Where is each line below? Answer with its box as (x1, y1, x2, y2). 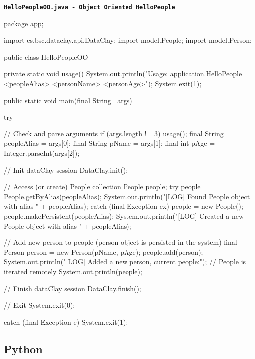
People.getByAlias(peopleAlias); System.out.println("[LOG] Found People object (4, 191, 250, 201)
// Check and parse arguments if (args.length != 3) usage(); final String (4, 128, 224, 138)
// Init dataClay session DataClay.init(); (4, 164, 128, 175)
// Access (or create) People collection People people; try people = (4, 181, 209, 192)
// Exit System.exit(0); (4, 300, 75, 310)
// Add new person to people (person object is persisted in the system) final (4, 237, 237, 247)
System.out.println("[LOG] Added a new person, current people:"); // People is (4, 256, 246, 267)
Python (4, 341, 43, 356)
